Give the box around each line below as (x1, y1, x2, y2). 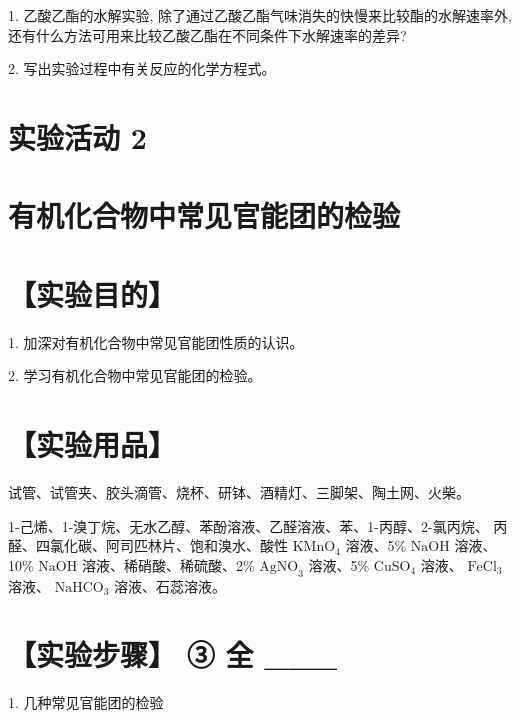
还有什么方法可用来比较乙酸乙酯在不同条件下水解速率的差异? (8, 24, 407, 45)
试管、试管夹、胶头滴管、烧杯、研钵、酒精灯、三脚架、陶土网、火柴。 (8, 481, 470, 502)
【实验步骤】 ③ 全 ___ (8, 634, 338, 675)
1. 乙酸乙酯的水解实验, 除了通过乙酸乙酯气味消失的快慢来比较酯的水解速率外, (8, 5, 512, 25)
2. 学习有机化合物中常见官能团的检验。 (8, 365, 262, 386)
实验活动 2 (8, 116, 147, 157)
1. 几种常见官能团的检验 (8, 692, 164, 713)
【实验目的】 (8, 273, 177, 314)
